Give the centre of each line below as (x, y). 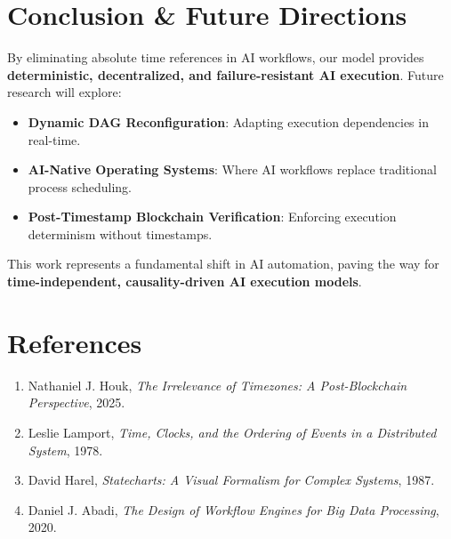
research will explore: (64, 92)
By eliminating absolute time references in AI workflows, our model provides (216, 57)
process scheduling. (80, 186)
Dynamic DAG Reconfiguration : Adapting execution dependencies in (228, 121)
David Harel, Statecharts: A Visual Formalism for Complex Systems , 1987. (231, 480)
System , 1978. (65, 450)
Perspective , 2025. (77, 402)
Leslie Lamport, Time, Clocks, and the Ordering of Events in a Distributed (232, 432)
